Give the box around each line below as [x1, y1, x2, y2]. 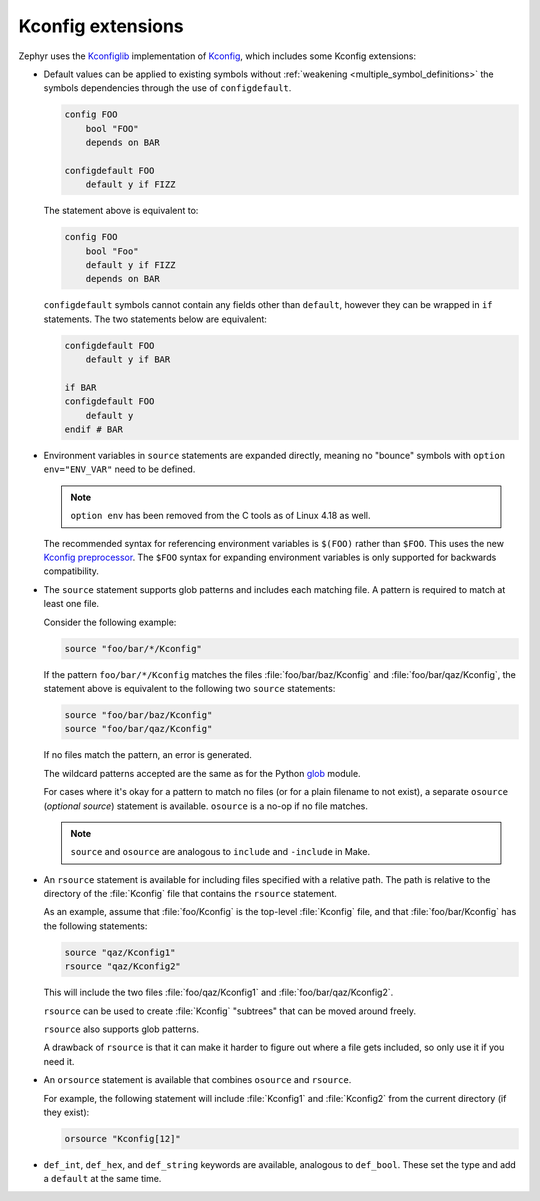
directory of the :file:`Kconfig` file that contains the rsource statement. [43, 888, 337, 900]
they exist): [43, 1106, 90, 1118]
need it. [43, 1055, 75, 1067]
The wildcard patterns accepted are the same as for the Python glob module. [43, 767, 361, 779]
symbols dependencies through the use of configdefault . [43, 82, 292, 94]
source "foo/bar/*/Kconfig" [64, 643, 202, 654]
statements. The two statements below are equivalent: [43, 313, 267, 325]
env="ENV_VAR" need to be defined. [43, 463, 196, 475]
